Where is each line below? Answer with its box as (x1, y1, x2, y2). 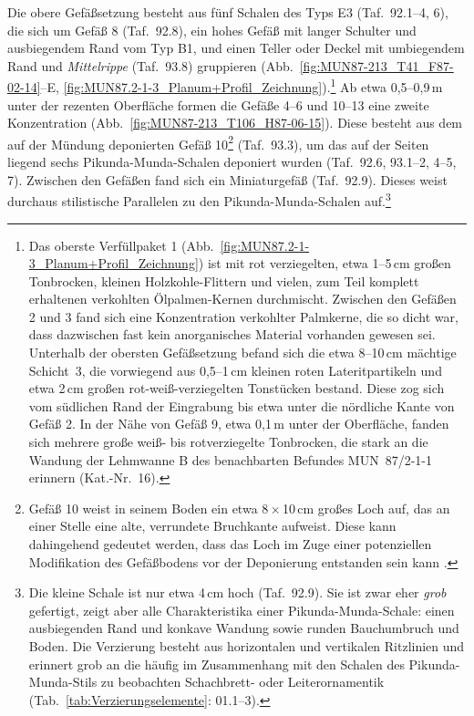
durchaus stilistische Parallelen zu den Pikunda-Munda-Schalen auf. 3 (7, 189, 391, 210)
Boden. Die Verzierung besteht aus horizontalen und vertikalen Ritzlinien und (28, 636, 465, 655)
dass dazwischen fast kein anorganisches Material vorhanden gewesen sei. (28, 325, 436, 344)
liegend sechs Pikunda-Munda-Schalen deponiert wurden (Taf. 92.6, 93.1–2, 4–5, (7, 152, 457, 171)
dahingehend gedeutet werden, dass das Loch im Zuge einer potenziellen (28, 534, 432, 553)
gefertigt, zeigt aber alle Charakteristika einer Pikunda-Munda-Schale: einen (28, 600, 455, 619)
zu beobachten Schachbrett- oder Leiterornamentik (100, 672, 385, 691)
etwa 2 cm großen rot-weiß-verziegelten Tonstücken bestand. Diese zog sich (28, 379, 445, 398)
